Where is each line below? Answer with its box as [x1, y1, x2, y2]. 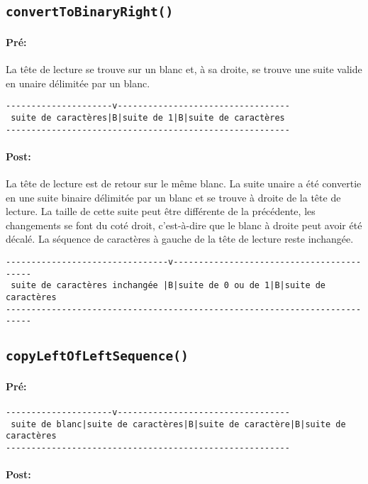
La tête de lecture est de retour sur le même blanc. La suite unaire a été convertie [6, 176, 362, 191]
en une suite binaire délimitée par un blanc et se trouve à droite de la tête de [6, 189, 341, 204]
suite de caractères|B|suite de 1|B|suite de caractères [11, 113, 285, 123]
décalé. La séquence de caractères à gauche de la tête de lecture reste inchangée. [6, 231, 354, 246]
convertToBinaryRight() [6, 4, 174, 20]
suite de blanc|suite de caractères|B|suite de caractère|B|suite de [11, 419, 346, 429]
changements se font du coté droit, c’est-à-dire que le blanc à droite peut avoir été [6, 217, 362, 232]
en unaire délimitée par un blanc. [6, 75, 150, 90]
